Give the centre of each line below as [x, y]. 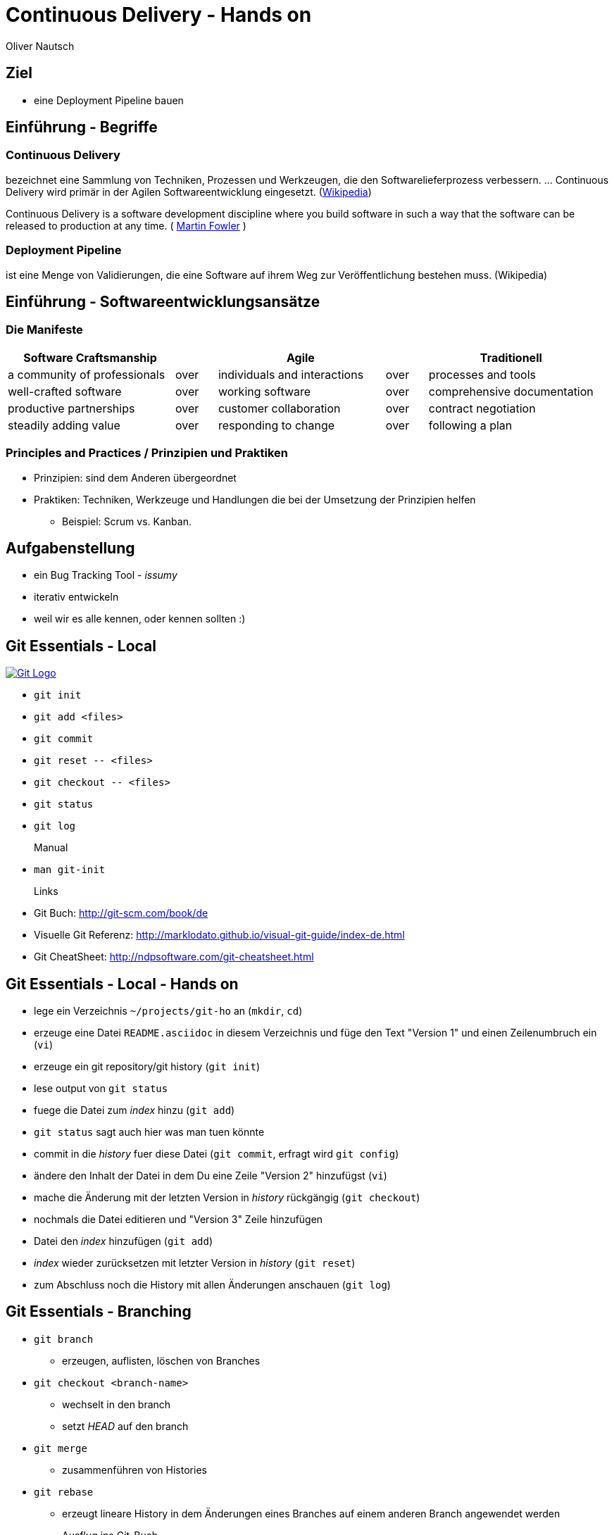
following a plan [470, 425]
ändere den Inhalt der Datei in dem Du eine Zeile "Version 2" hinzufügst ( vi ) [211, 1176]
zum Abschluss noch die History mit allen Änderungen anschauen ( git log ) [212, 1285]
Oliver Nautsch [40, 46]
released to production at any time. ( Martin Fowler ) [126, 225]
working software [264, 391]
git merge [61, 1448]
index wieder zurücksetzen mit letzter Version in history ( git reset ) [195, 1263]
